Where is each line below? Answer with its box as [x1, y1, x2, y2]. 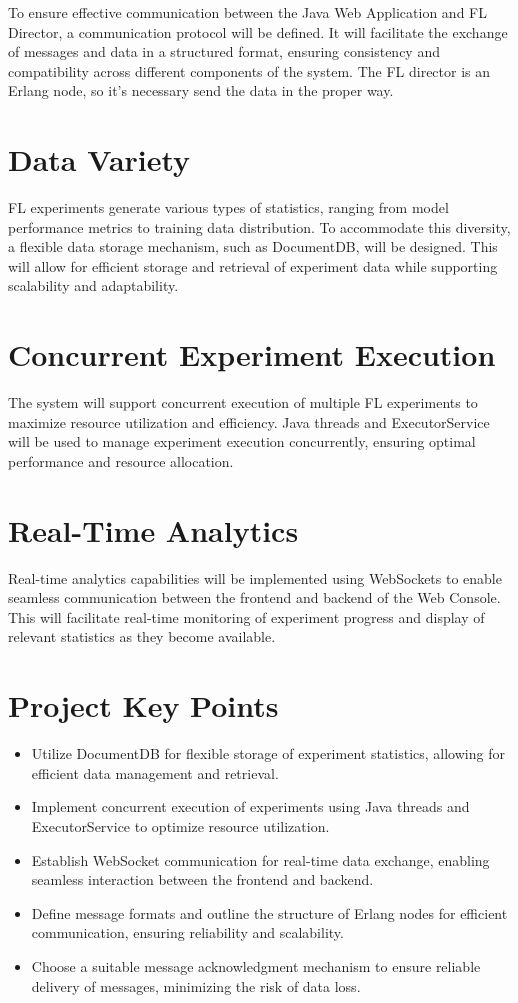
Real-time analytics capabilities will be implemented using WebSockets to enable [8, 567, 502, 588]
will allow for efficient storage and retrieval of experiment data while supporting [8, 255, 498, 276]
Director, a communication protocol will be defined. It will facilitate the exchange [8, 21, 508, 42]
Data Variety [8, 139, 191, 180]
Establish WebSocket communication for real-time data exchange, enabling [31, 849, 490, 870]
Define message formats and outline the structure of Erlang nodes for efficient [31, 902, 508, 923]
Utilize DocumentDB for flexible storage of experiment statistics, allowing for [31, 743, 505, 764]
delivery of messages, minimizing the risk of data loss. [31, 975, 361, 996]
